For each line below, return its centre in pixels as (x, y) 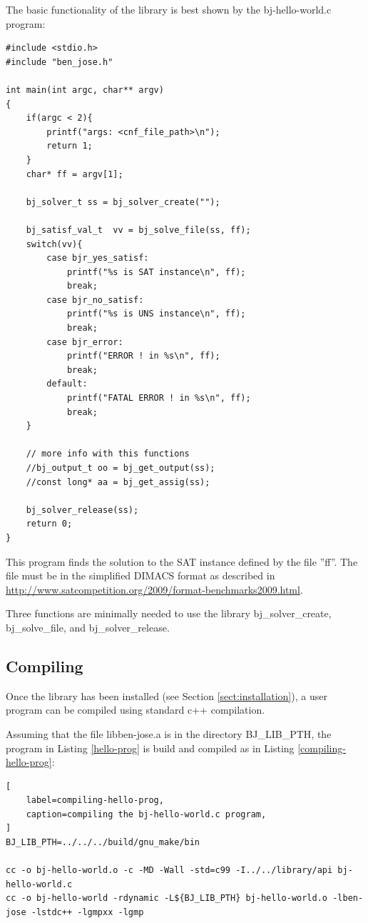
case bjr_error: (85, 342)
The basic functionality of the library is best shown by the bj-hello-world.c (169, 9)
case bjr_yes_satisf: (98, 258)
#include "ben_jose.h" (60, 62)
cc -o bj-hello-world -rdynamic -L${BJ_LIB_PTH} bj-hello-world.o (167, 898)
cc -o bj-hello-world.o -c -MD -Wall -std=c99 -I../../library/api (169, 870)
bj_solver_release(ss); (82, 510)
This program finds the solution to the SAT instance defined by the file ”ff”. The (182, 561)
